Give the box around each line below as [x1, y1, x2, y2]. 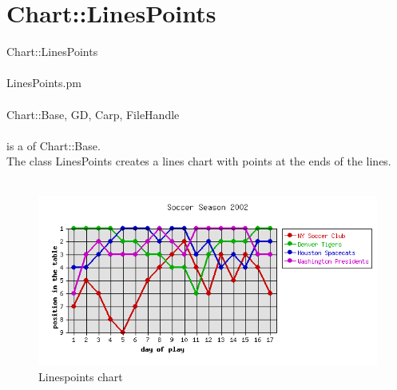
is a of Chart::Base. [6, 137, 101, 153]
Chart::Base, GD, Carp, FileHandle [6, 105, 180, 122]
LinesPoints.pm [6, 74, 81, 91]
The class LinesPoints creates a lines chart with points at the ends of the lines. [6, 153, 391, 169]
